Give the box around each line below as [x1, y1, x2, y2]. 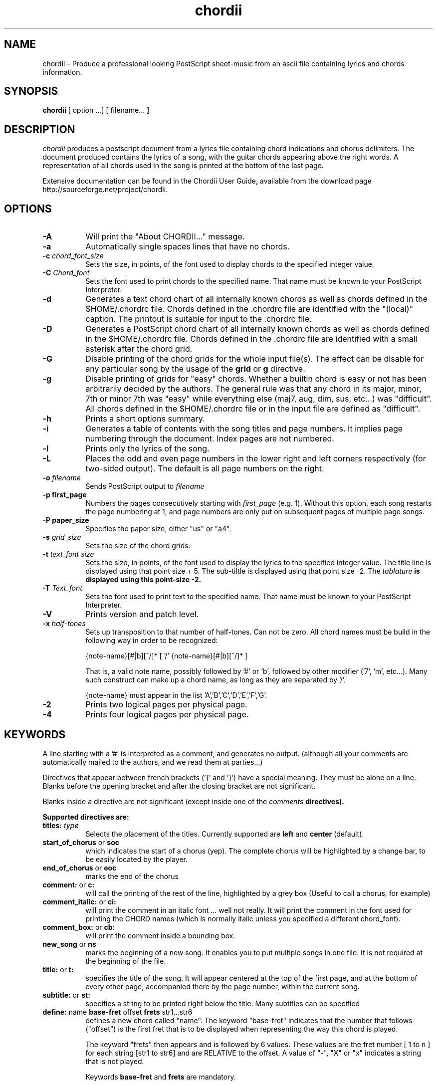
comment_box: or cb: [42, 922, 115, 931]
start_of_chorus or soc [42, 838, 119, 847]
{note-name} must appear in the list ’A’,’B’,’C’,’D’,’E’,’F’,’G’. [85, 691, 267, 700]
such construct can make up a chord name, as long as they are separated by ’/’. [85, 675, 346, 684]
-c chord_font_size [42, 251, 104, 260]
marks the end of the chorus [85, 871, 179, 880]
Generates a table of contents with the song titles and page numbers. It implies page [85, 424, 403, 434]
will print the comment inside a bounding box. [85, 931, 235, 940]
